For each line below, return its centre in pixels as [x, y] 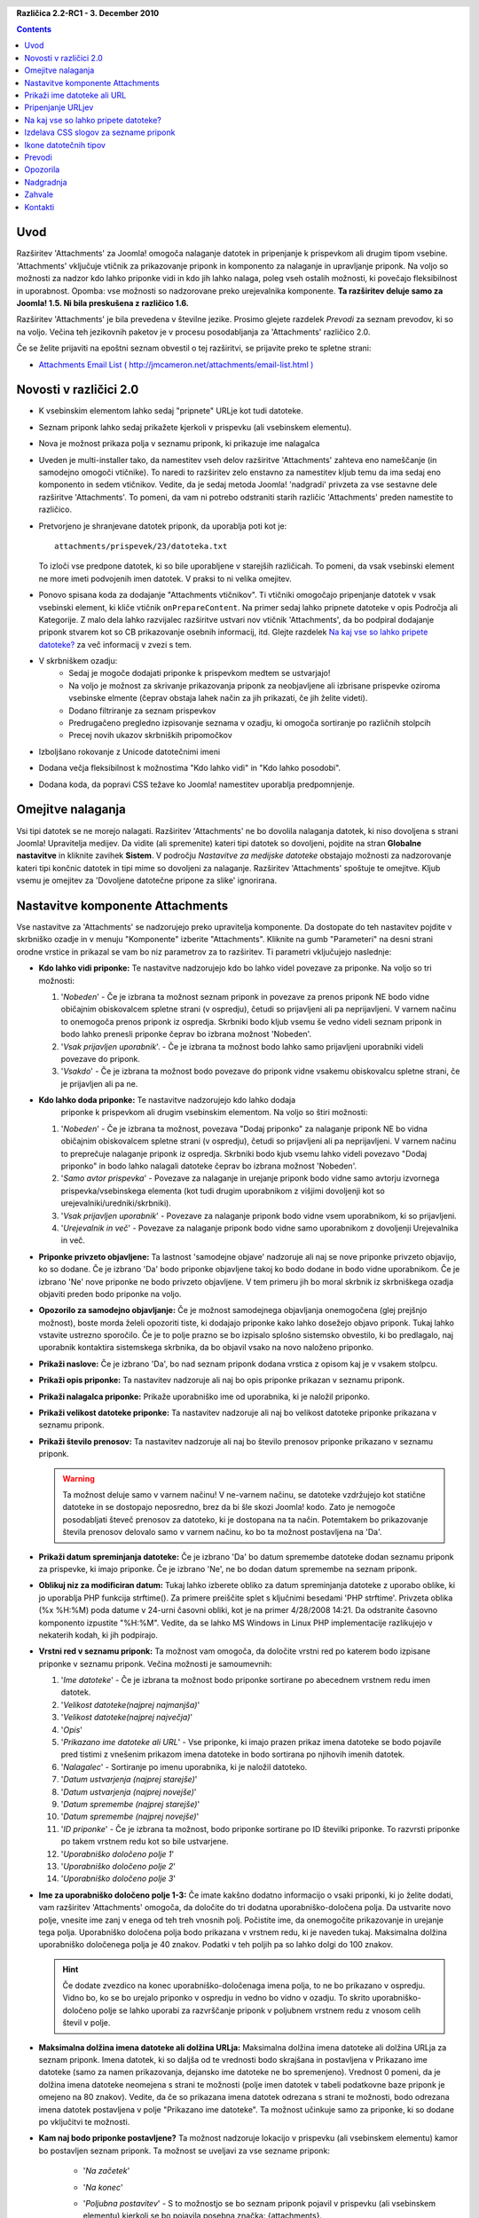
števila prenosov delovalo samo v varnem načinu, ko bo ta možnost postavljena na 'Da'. [222, 1532]
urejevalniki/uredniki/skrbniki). [116, 1203]
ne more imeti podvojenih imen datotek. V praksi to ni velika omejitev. [165, 578]
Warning [79, 1478]
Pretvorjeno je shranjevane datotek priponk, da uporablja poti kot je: [163, 526]
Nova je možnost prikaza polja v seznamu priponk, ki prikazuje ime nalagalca [179, 444]
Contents [34, 29]
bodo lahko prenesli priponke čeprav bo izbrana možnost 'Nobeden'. [186, 1034]
